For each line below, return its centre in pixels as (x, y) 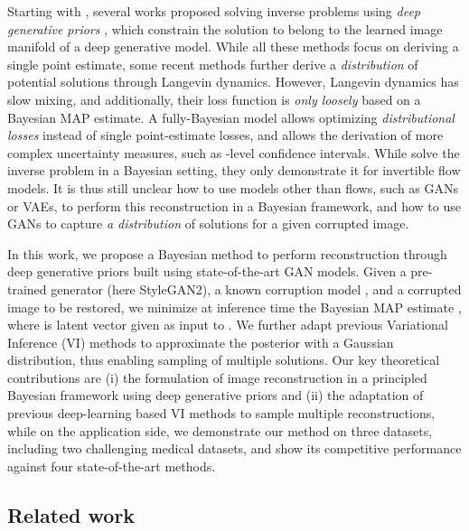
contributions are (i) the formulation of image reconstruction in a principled (217, 377)
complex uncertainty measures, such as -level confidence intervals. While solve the (234, 152)
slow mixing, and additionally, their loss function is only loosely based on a (214, 99)
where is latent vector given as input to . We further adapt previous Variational (228, 325)
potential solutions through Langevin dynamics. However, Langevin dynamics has (233, 82)
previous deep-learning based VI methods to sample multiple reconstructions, (221, 413)
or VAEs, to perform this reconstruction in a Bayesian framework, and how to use (234, 205)
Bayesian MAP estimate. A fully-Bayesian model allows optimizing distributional (231, 117)
